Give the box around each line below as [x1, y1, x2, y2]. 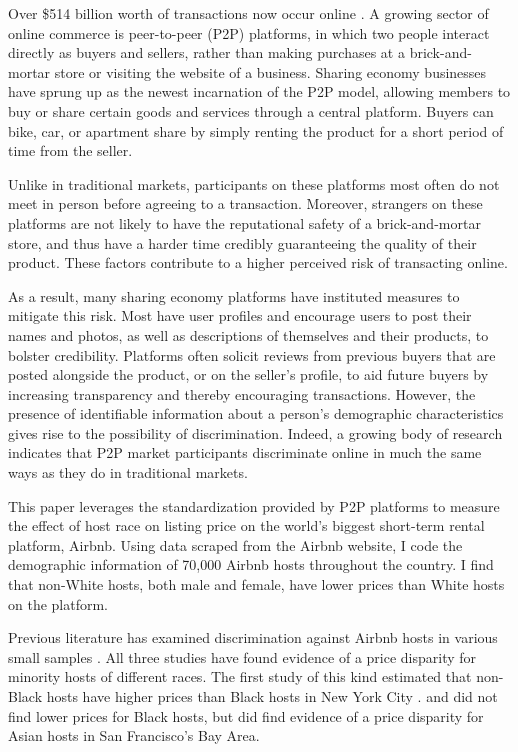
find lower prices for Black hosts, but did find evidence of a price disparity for [8, 705, 484, 726]
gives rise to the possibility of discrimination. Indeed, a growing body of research [8, 422, 503, 443]
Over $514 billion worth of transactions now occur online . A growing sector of [8, 3, 489, 23]
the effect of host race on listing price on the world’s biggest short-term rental [8, 515, 485, 536]
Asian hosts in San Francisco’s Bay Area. [8, 725, 260, 746]
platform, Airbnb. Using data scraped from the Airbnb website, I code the [8, 534, 463, 555]
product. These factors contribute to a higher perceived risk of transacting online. [8, 252, 508, 273]
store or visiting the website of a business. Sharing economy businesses [54, 61, 487, 82]
